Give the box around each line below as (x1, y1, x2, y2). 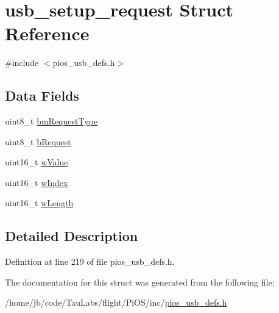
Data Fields (5, 86, 80, 105)
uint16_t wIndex (5, 176, 68, 189)
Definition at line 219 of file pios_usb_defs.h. (5, 255, 175, 268)
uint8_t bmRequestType (5, 115, 97, 128)
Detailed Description (5, 226, 138, 245)
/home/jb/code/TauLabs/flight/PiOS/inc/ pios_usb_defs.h (5, 296, 227, 309)
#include (5, 56, 39, 69)
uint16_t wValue (5, 156, 68, 168)
